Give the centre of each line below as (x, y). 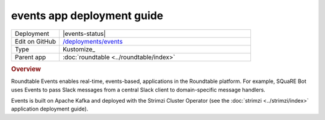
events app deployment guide (87, 16)
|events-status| (84, 33)
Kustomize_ (79, 49)
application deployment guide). (50, 109)
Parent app (30, 57)
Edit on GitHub (36, 41)
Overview (26, 69)
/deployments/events (92, 41)
